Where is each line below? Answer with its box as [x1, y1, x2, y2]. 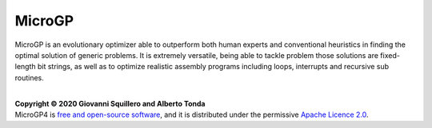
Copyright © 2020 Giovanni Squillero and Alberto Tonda [14, 99, 206, 108]
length [14, 62, 36, 72]
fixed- [380, 50, 400, 60]
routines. [14, 72, 44, 83]
